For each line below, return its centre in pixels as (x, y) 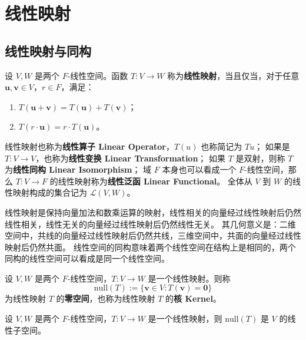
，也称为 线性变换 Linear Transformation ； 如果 (131, 158)
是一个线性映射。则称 (189, 278)
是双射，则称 (260, 158)
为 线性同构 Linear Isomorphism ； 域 (78, 169)
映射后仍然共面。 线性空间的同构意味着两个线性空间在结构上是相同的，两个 (150, 247)
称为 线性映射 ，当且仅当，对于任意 (233, 75)
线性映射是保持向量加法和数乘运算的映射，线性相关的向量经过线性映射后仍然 (153, 212)
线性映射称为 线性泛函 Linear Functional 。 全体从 (155, 181)
